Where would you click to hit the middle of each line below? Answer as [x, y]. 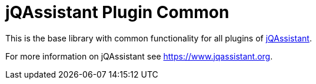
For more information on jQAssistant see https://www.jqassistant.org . [139, 56]
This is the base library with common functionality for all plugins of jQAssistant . [159, 38]
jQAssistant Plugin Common [117, 12]
